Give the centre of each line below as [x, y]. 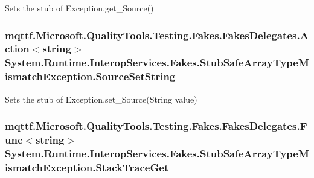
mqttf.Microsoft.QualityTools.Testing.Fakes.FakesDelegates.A [157, 35]
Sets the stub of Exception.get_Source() [79, 8]
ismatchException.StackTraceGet [87, 167]
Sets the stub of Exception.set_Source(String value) [101, 99]
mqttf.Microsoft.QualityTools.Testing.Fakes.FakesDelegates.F [156, 126]
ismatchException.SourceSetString [90, 76]
